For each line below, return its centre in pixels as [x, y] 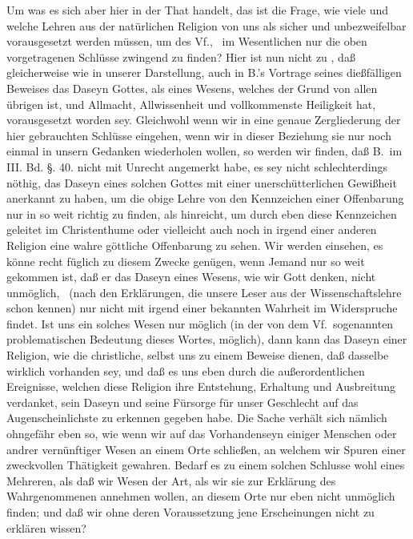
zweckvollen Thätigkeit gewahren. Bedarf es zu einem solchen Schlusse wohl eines [206, 465]
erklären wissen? [46, 527]
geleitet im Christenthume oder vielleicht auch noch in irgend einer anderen [192, 229]
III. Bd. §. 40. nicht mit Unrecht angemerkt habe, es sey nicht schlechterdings [197, 166]
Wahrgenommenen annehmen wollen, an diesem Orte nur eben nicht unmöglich [201, 496]
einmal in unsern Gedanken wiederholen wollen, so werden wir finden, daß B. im [204, 151]
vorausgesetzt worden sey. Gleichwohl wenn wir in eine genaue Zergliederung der [204, 120]
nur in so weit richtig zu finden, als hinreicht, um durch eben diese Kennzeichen [202, 213]
